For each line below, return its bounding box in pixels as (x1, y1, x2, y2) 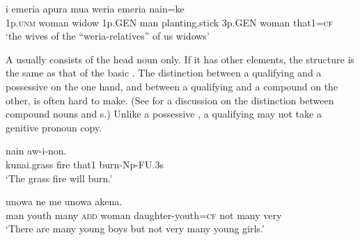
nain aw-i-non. (6, 143, 67, 158)
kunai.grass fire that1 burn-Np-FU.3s (6, 157, 164, 171)
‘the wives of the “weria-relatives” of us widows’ (6, 29, 210, 43)
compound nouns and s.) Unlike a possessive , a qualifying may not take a (6, 106, 322, 121)
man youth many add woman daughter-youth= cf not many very (6, 207, 282, 222)
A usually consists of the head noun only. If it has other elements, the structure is (6, 51, 354, 66)
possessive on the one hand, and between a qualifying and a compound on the (6, 79, 338, 93)
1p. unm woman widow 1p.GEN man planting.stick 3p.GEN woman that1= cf (6, 15, 334, 29)
